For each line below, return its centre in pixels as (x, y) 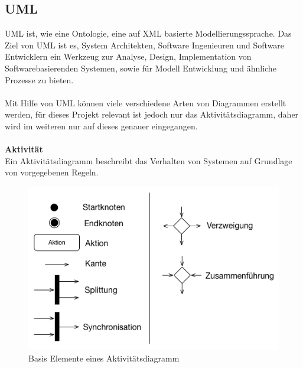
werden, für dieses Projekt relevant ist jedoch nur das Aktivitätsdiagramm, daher (152, 114)
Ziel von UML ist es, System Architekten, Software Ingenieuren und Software (145, 45)
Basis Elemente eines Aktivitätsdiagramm (104, 358)
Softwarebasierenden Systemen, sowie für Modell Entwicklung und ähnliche (141, 68)
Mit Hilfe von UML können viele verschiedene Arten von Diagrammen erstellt (146, 102)
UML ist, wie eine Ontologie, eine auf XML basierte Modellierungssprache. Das (148, 33)
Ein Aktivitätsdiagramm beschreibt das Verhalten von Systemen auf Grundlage (149, 160)
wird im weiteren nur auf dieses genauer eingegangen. (101, 126)
